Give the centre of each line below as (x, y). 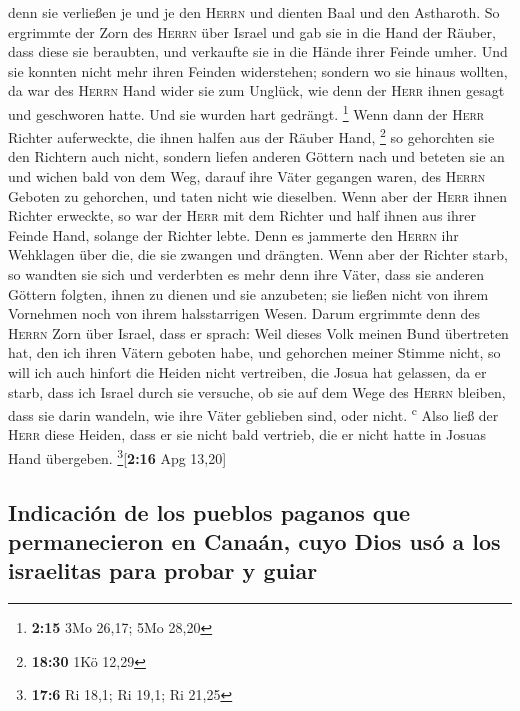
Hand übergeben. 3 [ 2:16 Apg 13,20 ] (117, 456)
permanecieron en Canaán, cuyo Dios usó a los (254, 541)
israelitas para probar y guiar (163, 570)
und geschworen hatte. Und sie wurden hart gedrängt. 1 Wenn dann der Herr (246, 112)
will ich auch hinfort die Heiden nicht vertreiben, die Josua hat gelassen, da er (247, 372)
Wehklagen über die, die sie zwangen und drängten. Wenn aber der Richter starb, (258, 254)
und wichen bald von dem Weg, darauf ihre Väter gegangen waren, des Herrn (247, 176)
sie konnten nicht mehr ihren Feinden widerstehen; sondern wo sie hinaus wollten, (258, 70)
